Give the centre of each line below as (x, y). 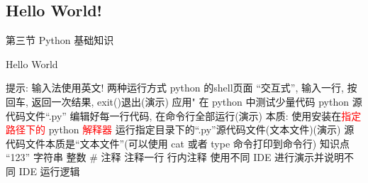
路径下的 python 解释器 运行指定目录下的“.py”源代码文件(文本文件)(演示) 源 (180, 129)
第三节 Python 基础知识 (60, 40)
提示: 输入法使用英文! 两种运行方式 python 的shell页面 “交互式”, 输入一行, (175, 88)
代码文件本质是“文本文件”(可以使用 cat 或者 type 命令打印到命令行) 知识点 (178, 143)
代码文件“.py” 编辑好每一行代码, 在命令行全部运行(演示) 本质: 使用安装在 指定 (184, 115)
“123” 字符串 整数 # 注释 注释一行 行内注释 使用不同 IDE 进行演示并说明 (175, 157)
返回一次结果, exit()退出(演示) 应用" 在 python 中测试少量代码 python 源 (197, 101)
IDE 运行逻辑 (49, 171)
